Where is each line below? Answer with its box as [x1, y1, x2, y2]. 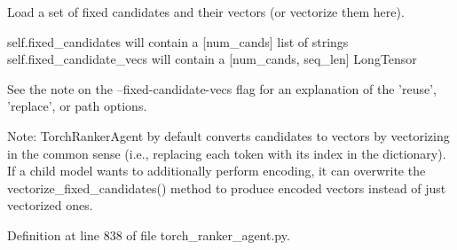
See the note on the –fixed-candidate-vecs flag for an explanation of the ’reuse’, [7, 79, 437, 98]
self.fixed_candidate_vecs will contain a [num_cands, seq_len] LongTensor [7, 50, 417, 68]
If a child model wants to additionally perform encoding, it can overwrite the [7, 161, 426, 180]
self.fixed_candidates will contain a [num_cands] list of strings [7, 32, 349, 51]
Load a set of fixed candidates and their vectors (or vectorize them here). [7, 3, 405, 20]
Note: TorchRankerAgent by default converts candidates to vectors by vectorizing [7, 126, 450, 145]
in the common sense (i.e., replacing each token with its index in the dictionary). [7, 144, 446, 162]
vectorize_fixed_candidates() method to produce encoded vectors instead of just [7, 178, 446, 197]
